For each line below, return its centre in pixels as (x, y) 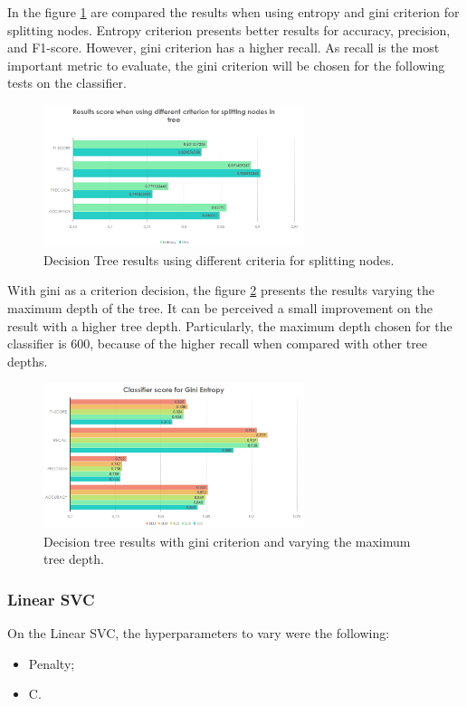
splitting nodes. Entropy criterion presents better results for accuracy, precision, (229, 29)
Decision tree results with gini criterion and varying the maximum (227, 541)
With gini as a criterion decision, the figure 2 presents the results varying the (221, 290)
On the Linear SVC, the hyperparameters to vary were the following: (199, 633)
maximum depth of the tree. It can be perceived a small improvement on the (220, 307)
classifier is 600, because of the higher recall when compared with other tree (218, 343)
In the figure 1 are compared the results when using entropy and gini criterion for (233, 12)
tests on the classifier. (67, 83)
